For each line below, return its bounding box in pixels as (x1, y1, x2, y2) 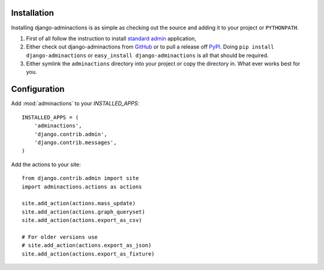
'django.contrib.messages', (34, 139, 117, 146)
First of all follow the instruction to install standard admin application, (26, 35, 197, 42)
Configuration (11, 84, 65, 94)
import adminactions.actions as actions (22, 183, 142, 190)
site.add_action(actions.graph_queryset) (22, 208, 145, 215)
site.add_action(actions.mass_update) (22, 200, 136, 207)
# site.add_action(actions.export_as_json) (22, 242, 152, 249)
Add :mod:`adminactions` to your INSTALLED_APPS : (11, 100, 139, 107)
